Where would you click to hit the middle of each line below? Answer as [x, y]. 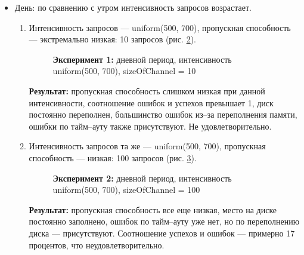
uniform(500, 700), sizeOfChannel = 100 [126, 190]
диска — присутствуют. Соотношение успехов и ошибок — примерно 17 [162, 233]
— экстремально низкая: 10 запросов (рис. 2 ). [112, 39]
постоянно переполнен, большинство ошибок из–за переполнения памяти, [163, 114]
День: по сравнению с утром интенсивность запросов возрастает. [133, 7]
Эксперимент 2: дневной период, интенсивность [142, 178]
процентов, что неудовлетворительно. [97, 245]
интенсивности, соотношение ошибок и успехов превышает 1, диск [151, 102]
